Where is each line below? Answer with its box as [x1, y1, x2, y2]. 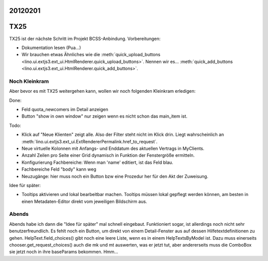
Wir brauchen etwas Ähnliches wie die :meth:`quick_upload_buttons [21, 52, 161, 58]
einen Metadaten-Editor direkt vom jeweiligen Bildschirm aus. [21, 198, 147, 204]
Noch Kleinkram [9, 77, 49, 84]
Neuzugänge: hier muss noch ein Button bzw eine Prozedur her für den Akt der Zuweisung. [21, 173, 208, 179]
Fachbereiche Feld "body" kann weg [21, 166, 96, 172]
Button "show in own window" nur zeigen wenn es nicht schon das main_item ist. [21, 113, 188, 119]
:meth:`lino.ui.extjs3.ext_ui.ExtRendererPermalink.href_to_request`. [21, 138, 158, 144]
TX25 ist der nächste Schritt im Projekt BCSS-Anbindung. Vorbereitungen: [9, 35, 161, 42]
